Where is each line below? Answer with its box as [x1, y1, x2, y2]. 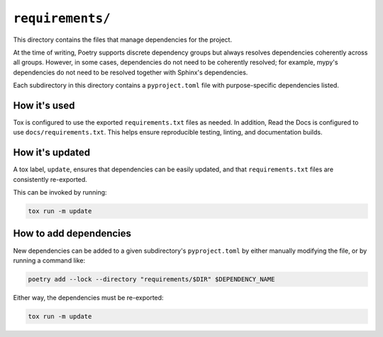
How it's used [13, 99, 75, 111]
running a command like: [13, 256, 85, 265]
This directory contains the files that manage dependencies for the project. [13, 35, 233, 44]
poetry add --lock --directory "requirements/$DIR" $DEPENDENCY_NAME [28, 275, 275, 283]
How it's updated [13, 147, 91, 159]
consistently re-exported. [13, 175, 88, 183]
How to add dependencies [13, 227, 131, 240]
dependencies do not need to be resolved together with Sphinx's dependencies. [13, 68, 248, 76]
